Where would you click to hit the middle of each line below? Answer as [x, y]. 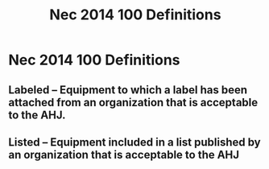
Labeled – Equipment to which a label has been [128, 90]
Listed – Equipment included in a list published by [134, 142]
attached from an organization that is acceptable [133, 102]
